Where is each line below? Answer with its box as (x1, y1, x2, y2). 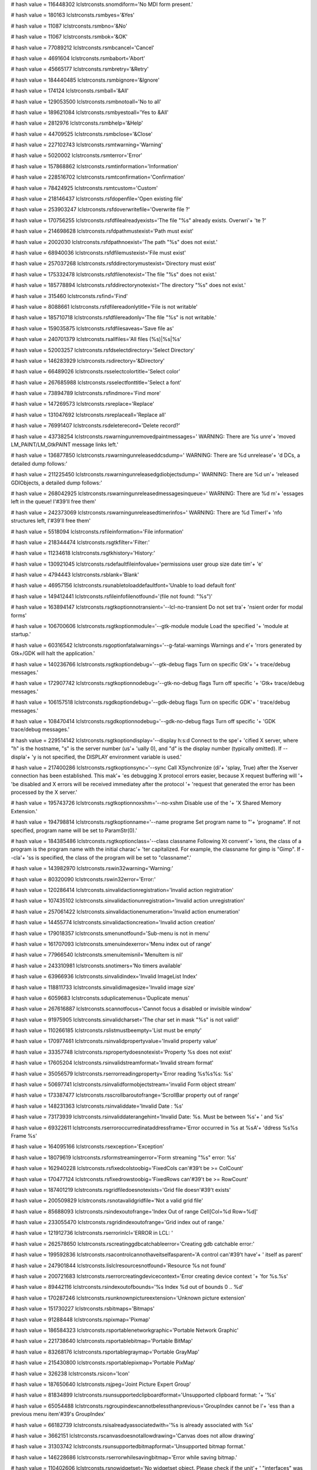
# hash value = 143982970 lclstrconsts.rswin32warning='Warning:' (11, 865, 173, 872)
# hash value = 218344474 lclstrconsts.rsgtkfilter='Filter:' (11, 539, 150, 546)
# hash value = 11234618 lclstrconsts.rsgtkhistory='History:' (11, 550, 156, 557)
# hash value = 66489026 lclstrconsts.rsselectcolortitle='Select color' (11, 368, 180, 375)
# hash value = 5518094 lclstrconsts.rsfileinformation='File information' (11, 528, 184, 535)
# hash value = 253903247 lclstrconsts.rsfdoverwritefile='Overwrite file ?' (11, 206, 190, 213)
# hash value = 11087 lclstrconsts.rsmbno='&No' (11, 22, 127, 29)
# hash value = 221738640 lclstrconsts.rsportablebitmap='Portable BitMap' (11, 1338, 193, 1345)
